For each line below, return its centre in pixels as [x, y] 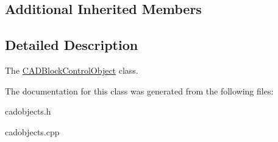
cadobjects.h [28, 111]
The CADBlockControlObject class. [72, 70]
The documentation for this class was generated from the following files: [139, 91]
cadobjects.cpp [32, 131]
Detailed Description [72, 45]
